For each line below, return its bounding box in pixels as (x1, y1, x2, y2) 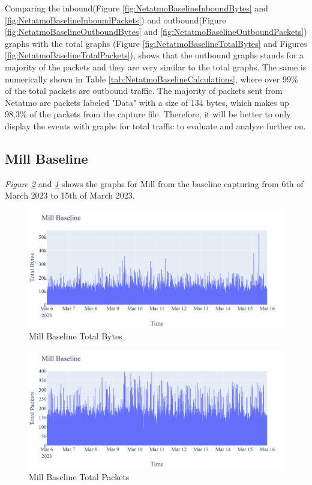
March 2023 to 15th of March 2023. (5, 189, 135, 202)
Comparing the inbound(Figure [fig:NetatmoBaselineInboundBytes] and (5, 2, 268, 14)
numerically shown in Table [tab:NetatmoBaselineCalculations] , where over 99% (5, 72, 298, 85)
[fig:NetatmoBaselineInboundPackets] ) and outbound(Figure (5, 13, 226, 26)
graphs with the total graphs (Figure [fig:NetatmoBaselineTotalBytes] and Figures (5, 37, 307, 49)
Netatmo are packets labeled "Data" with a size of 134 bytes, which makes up (5, 96, 289, 108)
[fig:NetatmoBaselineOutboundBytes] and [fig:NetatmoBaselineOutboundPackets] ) (5, 25, 307, 38)
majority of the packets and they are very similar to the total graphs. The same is (5, 60, 307, 73)
